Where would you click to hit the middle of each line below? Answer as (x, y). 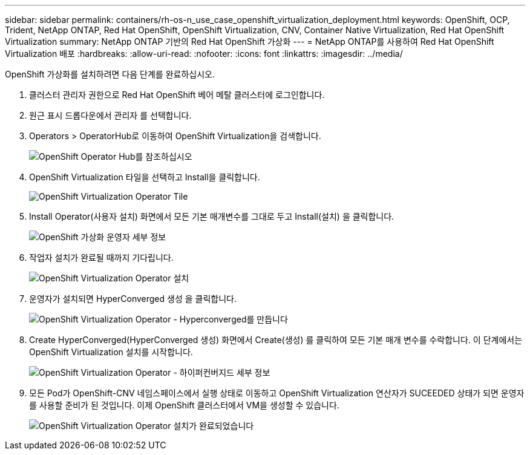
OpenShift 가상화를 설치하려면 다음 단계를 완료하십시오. (110, 74)
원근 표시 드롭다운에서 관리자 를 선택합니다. (110, 115)
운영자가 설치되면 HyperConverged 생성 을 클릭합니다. (133, 299)
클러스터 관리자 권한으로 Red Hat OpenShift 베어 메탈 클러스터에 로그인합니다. (177, 95)
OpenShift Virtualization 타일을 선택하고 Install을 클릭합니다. (145, 177)
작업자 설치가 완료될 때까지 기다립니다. (101, 257)
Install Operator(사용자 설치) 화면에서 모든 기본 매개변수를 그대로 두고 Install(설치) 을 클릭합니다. (212, 216)
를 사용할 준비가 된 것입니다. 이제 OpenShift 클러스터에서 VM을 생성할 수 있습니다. (184, 405)
